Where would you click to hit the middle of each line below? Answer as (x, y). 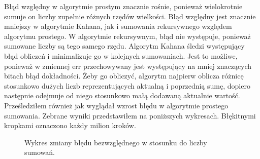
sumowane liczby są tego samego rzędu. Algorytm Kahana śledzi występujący (124, 46)
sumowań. (40, 152)
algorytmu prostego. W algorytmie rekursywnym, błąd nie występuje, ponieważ (127, 36)
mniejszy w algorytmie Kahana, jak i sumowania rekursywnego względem (118, 26)
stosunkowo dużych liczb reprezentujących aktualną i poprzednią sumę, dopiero (127, 85)
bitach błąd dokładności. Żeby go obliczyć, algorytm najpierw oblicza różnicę (124, 76)
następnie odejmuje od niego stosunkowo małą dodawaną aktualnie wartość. (122, 95)
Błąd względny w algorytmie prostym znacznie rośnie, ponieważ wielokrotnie (123, 6)
